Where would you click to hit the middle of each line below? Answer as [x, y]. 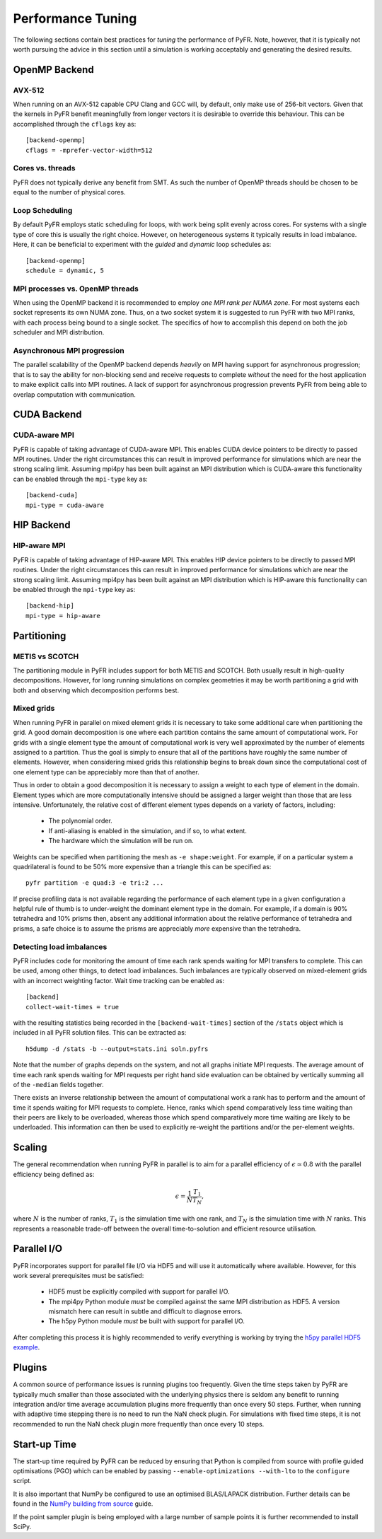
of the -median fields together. [58, 1084]
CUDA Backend [47, 415]
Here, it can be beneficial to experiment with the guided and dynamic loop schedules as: [142, 245]
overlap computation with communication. [74, 394]
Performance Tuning [75, 18]
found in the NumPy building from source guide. [83, 1504]
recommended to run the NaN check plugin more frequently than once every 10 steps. [139, 1424]
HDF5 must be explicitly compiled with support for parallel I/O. [139, 1291]
